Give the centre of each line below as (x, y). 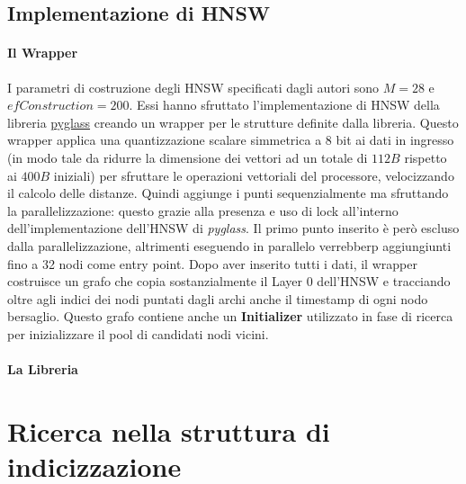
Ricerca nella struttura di (169, 430)
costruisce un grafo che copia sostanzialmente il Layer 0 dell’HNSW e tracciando (229, 281)
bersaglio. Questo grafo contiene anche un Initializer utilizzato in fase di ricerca (230, 316)
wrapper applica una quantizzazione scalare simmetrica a (165, 140)
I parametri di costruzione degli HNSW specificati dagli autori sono (193, 87)
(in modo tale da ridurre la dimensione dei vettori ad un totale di (188, 157)
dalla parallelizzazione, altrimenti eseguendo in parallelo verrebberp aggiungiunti (229, 245)
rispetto (426, 157)
